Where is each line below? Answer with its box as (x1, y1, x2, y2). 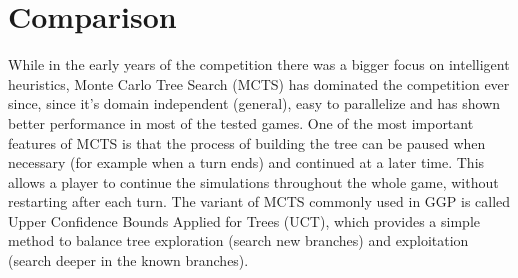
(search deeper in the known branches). (8, 250, 249, 271)
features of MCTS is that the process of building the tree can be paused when (8, 132, 486, 153)
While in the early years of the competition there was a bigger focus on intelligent (8, 54, 510, 75)
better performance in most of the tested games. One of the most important (8, 112, 474, 133)
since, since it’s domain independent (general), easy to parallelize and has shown (8, 93, 501, 114)
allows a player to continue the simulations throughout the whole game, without (8, 171, 499, 192)
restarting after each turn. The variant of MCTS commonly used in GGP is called (8, 191, 511, 212)
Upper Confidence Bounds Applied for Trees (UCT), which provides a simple (8, 210, 480, 231)
